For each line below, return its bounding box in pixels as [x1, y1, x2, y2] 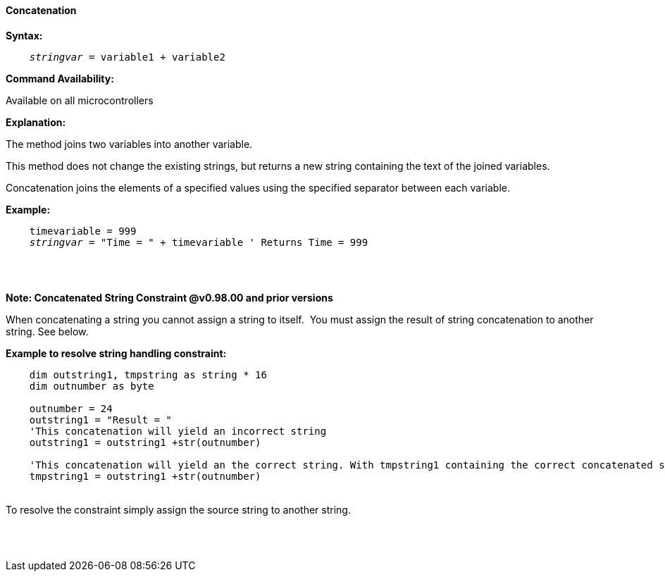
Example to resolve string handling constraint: [6, 347, 227, 359]
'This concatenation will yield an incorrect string [29, 425, 327, 437]
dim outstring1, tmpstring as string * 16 [29, 368, 267, 380]
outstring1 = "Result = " [29, 414, 173, 426]
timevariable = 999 [29, 225, 137, 237]
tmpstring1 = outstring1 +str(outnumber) [29, 470, 261, 482]
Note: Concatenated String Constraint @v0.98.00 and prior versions [6, 291, 333, 304]
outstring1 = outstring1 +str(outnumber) [29, 436, 261, 448]
